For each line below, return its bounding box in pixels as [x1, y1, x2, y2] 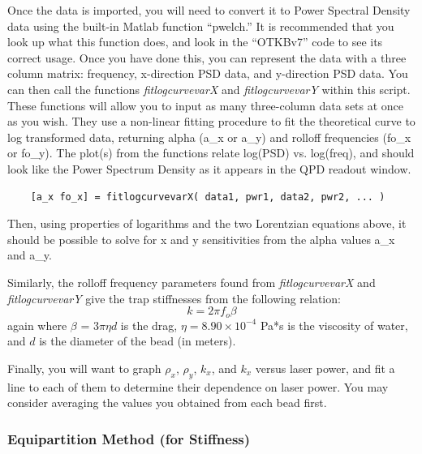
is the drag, [120, 316, 178, 333]
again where [7, 316, 67, 333]
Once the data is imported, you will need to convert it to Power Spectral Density [7, 2, 411, 18]
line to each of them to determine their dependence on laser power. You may [7, 378, 389, 395]
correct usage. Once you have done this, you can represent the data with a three [7, 49, 407, 66]
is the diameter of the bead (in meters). [39, 332, 236, 349]
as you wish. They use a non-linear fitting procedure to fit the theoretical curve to [7, 113, 416, 130]
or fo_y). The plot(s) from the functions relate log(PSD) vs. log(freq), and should [7, 144, 415, 161]
